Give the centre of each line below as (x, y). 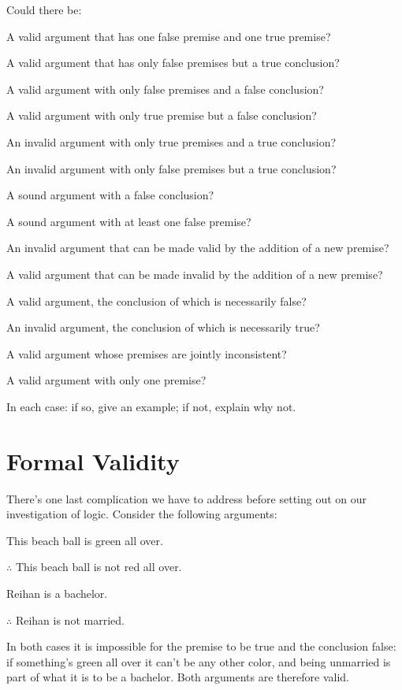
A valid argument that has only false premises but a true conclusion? (173, 63)
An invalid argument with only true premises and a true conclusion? (171, 141)
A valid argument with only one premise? (106, 380)
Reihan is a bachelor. (57, 593)
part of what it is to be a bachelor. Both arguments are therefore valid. (178, 677)
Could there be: (44, 9)
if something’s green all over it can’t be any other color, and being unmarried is (199, 661)
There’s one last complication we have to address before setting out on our (187, 498)
